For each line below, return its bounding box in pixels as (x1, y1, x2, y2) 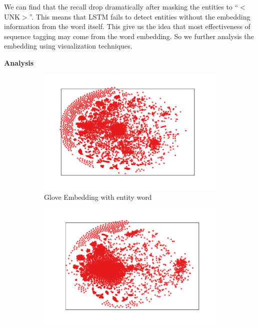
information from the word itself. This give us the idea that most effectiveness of (4, 21, 250, 32)
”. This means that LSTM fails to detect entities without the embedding (29, 11, 250, 22)
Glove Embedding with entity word (44, 191, 152, 202)
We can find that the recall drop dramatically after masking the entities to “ (4, 2, 238, 12)
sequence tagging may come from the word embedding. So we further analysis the (4, 31, 254, 41)
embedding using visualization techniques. (4, 41, 132, 51)
